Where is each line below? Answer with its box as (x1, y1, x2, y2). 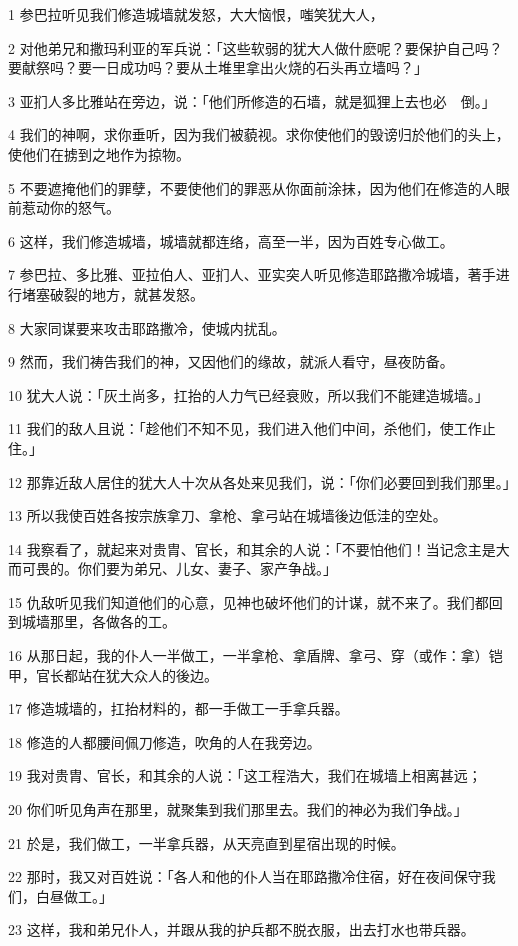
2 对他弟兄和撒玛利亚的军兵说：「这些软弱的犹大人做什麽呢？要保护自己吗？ (8, 37, 503, 58)
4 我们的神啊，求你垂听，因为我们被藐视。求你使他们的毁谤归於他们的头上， (8, 124, 510, 145)
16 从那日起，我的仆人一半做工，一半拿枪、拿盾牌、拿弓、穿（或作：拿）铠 (8, 645, 503, 666)
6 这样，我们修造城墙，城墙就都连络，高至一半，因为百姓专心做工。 (8, 230, 454, 251)
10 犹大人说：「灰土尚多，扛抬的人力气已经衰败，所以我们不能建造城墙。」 (8, 384, 489, 405)
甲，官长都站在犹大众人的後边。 (8, 664, 218, 685)
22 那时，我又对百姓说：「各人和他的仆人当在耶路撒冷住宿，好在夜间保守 (8, 866, 482, 887)
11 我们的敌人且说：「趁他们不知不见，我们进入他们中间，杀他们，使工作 (8, 418, 482, 439)
